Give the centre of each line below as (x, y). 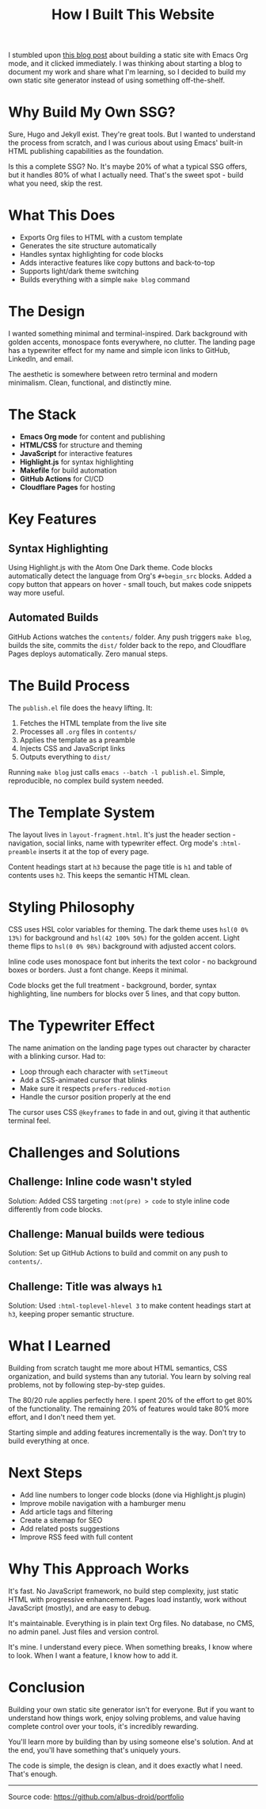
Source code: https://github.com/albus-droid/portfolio (96, 1796)
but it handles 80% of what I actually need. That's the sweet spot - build (126, 175)
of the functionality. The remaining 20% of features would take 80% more (129, 1408)
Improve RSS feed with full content (76, 1537)
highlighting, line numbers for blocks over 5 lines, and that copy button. (124, 994)
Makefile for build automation (68, 470)
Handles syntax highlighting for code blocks (91, 255)
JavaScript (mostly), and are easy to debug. (80, 1608)
